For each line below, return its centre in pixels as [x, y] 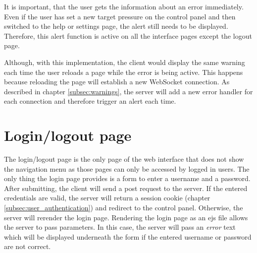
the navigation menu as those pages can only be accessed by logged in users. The [127, 168]
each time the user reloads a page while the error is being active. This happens [124, 72]
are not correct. [27, 246]
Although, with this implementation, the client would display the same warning [125, 62]
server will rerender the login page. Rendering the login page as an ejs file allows [126, 217]
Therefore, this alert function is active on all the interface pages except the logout [128, 35]
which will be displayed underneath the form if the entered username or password [128, 236]
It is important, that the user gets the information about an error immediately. [124, 6]
